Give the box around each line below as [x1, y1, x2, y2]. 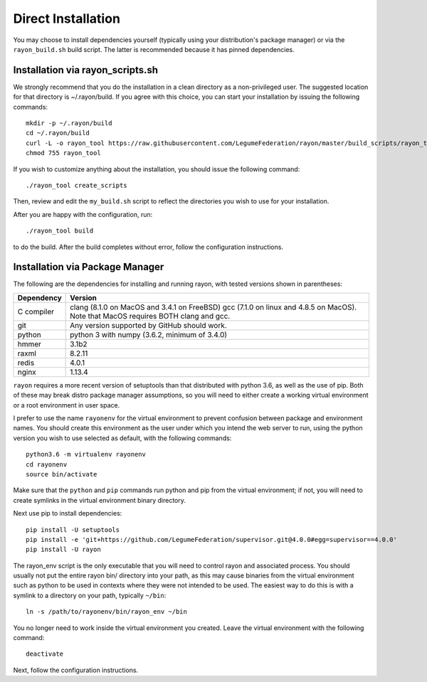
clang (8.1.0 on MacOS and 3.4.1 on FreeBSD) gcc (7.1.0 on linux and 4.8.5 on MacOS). [70, 302, 357, 312]
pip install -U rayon [26, 545, 101, 554]
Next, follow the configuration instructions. [13, 666, 139, 674]
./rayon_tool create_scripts [26, 181, 127, 189]
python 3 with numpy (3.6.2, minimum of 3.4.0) [70, 329, 228, 339]
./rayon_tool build [26, 227, 94, 235]
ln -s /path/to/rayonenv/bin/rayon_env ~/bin [26, 608, 188, 616]
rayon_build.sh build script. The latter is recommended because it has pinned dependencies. [13, 45, 295, 53]
